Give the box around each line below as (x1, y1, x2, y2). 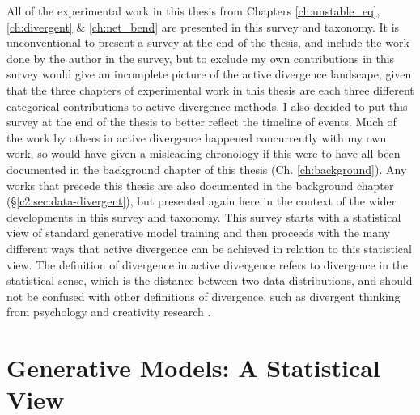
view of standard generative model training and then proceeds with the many (6, 224, 390, 241)
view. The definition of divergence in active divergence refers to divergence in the (6, 256, 409, 273)
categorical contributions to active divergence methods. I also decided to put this (6, 97, 408, 114)
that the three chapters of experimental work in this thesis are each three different (6, 81, 414, 98)
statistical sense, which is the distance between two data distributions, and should (6, 272, 413, 289)
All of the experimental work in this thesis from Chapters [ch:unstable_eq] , (6, 2, 380, 19)
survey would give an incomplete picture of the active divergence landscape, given (6, 66, 412, 83)
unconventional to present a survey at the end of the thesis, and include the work (6, 34, 409, 51)
